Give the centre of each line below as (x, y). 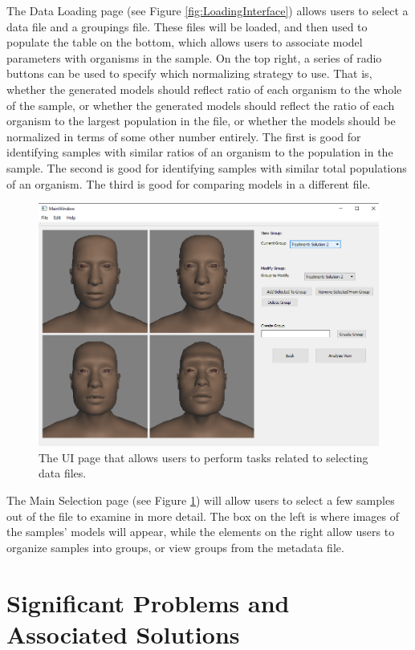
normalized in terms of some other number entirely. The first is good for (184, 136)
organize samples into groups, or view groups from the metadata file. (175, 547)
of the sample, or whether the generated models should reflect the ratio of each (201, 105)
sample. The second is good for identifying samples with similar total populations (207, 167)
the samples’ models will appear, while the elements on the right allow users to (201, 532)
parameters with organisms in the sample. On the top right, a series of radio (194, 57)
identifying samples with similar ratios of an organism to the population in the (200, 152)
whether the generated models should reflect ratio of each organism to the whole (204, 89)
